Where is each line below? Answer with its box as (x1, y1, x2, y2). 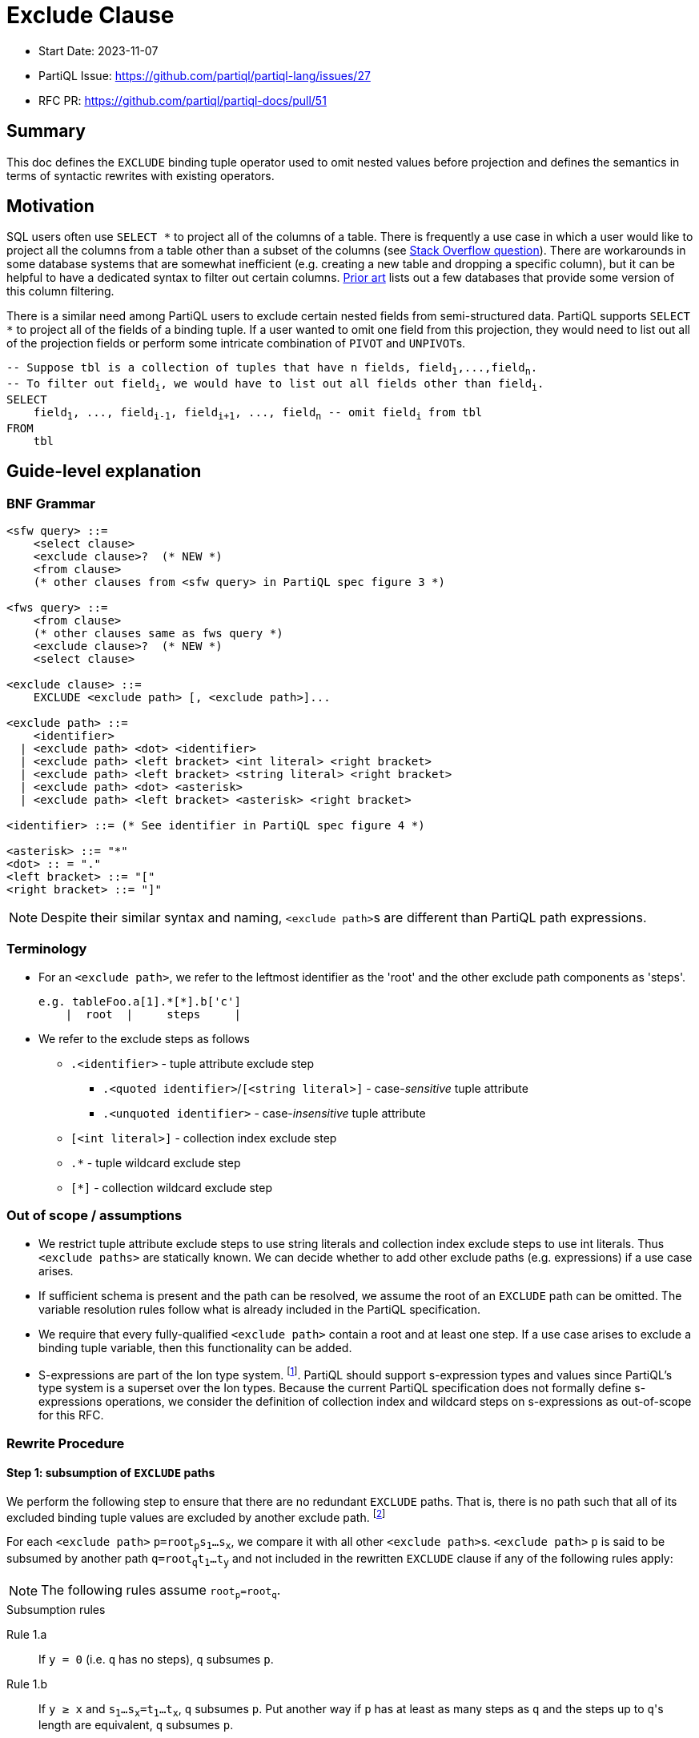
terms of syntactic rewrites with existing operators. (6, 168, 275, 183)
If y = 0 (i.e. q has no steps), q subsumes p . (38, 1652, 274, 1666)
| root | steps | (65, 1007, 241, 1021)
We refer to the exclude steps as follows (38, 1031, 250, 1046)
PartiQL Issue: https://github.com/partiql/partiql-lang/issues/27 (38, 68, 371, 82)
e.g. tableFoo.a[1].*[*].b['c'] (38, 994, 241, 1008)
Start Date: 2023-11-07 (38, 43, 159, 58)
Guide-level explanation (6, 461, 202, 482)
